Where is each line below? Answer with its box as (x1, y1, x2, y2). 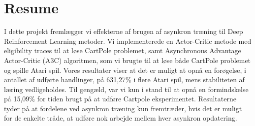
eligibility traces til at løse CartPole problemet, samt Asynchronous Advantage (4, 45, 241, 56)
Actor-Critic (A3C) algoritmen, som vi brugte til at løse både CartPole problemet (4, 55, 251, 65)
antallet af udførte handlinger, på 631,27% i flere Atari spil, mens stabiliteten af (4, 74, 245, 85)
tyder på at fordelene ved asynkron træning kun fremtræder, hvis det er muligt (4, 103, 242, 113)
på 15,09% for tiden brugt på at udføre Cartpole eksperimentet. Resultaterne (4, 94, 236, 104)
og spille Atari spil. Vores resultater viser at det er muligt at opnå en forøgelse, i (4, 64, 246, 75)
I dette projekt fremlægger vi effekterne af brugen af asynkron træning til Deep (4, 26, 243, 36)
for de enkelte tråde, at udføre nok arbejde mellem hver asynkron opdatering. (4, 113, 237, 123)
